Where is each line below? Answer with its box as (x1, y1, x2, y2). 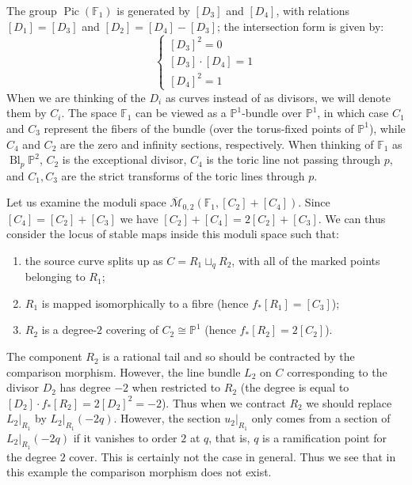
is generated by (116, 2, 190, 18)
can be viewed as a (135, 104, 227, 121)
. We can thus (318, 210, 386, 226)
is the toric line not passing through (206, 151, 381, 168)
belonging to (25, 268, 86, 285)
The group (6, 2, 57, 18)
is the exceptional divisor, (62, 151, 187, 168)
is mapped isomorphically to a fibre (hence (41, 294, 249, 311)
